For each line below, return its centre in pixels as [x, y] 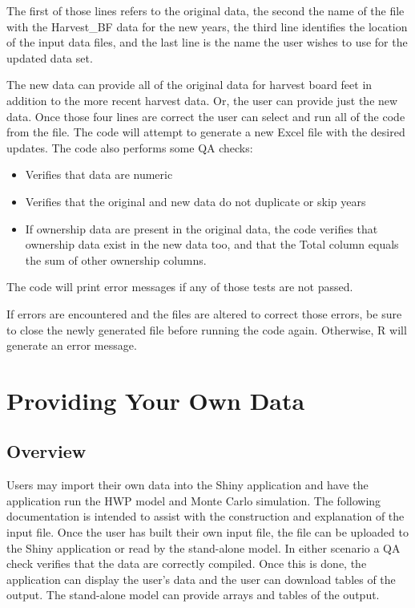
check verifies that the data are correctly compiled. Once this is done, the [187, 563]
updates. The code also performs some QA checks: [130, 147]
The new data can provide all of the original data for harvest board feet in [189, 85]
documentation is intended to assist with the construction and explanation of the [205, 516]
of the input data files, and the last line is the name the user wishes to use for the [207, 42]
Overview [46, 451]
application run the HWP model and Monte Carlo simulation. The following [194, 500]
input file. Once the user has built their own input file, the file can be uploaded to [207, 532]
